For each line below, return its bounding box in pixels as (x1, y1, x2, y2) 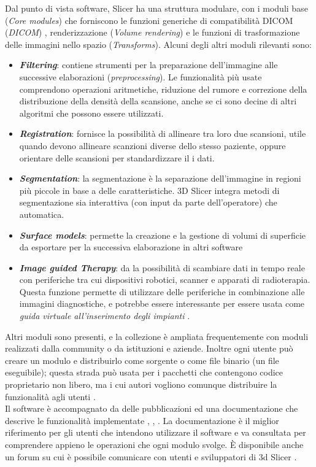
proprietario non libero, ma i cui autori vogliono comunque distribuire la (5, 378, 277, 391)
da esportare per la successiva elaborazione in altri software (19, 241, 243, 253)
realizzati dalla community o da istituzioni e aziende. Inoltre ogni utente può (5, 342, 293, 355)
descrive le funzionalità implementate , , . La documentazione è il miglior (5, 414, 279, 426)
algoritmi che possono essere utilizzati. (19, 106, 164, 119)
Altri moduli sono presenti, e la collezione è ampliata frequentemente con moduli (5, 330, 309, 342)
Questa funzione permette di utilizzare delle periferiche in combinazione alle (19, 285, 305, 298)
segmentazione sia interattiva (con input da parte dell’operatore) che (19, 196, 277, 209)
